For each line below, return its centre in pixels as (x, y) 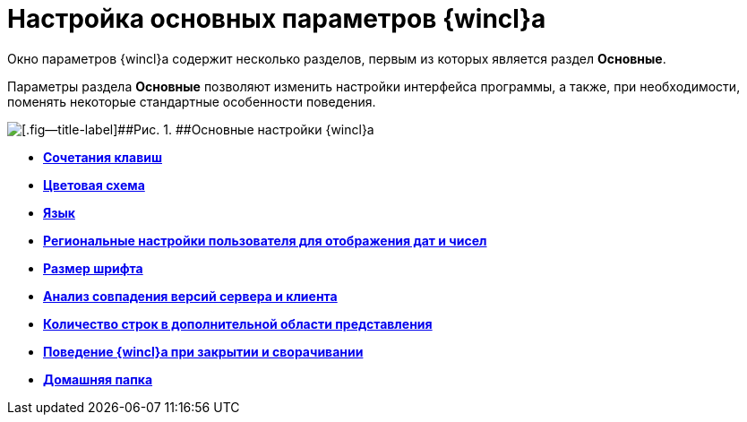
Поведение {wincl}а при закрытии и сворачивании (203, 351)
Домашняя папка (98, 379)
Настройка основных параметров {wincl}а (277, 19)
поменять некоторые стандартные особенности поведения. (192, 101)
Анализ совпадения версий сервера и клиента (190, 296)
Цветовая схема (94, 185)
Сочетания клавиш (103, 157)
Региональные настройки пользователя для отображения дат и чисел (265, 240)
